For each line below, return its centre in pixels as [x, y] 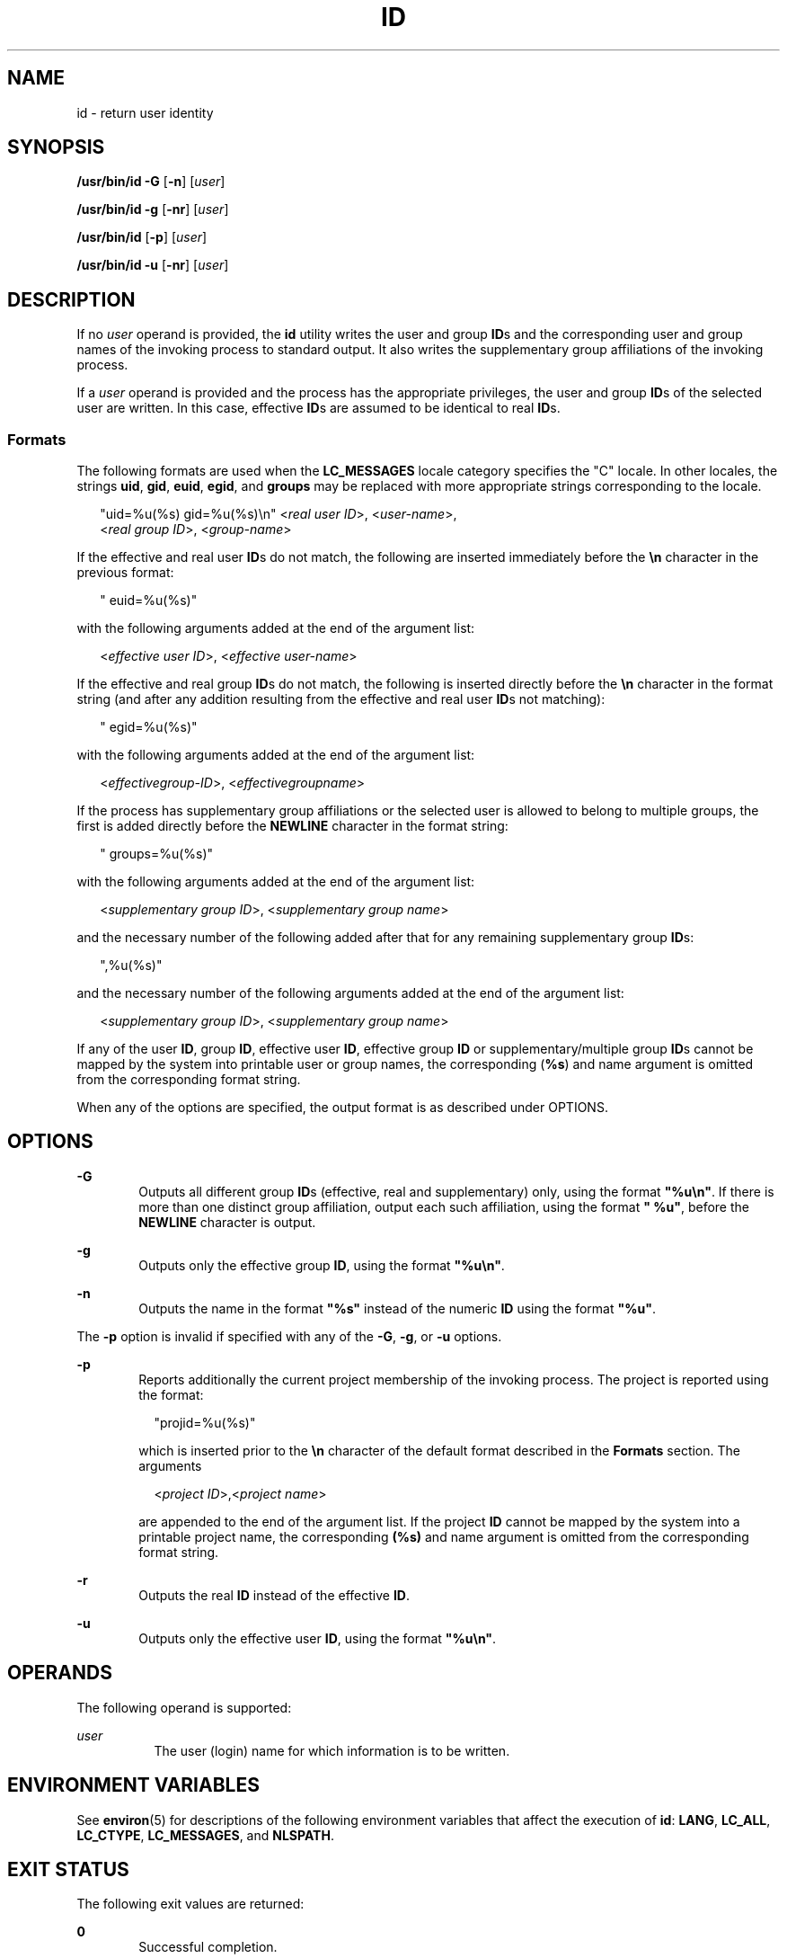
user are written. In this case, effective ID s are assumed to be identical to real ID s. [318, 408]
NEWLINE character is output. [227, 1222]
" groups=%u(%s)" [157, 854]
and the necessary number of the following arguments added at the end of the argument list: [350, 993]
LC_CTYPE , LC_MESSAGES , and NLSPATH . [205, 1835]
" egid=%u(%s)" [149, 727]
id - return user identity [145, 112]
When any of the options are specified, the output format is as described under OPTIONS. [342, 1108]
